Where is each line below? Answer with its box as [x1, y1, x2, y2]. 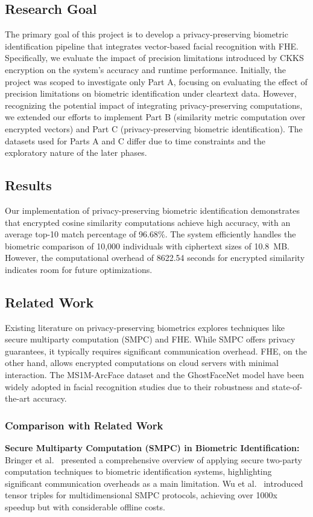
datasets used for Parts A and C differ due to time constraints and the [5, 134, 266, 147]
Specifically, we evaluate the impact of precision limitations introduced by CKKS [5, 51, 304, 64]
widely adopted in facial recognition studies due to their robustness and [5, 380, 270, 393]
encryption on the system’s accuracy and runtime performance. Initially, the [5, 63, 286, 75]
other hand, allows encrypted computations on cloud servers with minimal [5, 356, 279, 369]
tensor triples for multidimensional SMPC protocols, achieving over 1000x [5, 489, 277, 501]
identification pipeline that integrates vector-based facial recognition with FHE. [5, 39, 299, 52]
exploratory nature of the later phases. [5, 146, 147, 159]
